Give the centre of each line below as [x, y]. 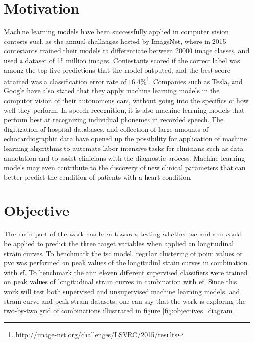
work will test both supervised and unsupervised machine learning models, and [122, 291]
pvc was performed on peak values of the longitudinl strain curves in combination [126, 263]
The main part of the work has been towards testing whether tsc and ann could [123, 234]
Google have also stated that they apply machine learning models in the [112, 91]
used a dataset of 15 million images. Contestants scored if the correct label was [122, 60]
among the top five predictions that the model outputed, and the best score [117, 70]
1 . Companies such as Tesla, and [194, 80]
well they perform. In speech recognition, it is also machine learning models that [124, 110]
